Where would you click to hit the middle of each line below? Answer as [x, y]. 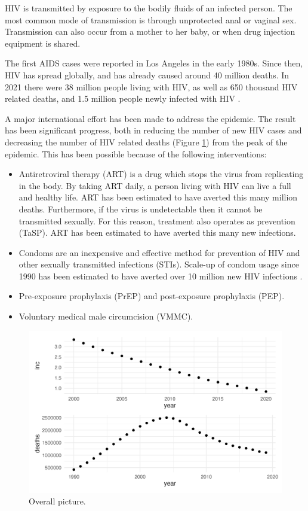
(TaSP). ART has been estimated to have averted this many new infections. [157, 232]
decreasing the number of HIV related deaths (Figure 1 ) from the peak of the [146, 142]
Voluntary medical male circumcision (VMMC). [106, 316]
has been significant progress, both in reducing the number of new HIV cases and [153, 130]
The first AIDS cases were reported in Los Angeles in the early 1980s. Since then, [154, 63]
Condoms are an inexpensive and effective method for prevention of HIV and [159, 252]
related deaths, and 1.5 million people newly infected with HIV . [123, 98]
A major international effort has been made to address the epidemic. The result [150, 118]
